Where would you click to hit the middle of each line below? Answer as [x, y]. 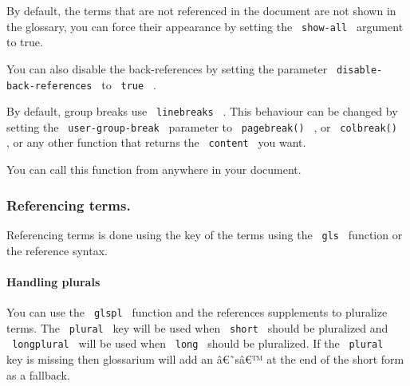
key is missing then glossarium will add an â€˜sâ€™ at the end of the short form [205, 358]
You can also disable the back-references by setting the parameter [167, 68]
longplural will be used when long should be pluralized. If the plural [198, 343]
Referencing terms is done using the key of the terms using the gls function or [205, 234]
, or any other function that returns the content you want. [156, 142]
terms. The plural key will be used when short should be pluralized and [197, 327]
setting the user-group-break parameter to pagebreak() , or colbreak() [202, 126]
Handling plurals [53, 281]
